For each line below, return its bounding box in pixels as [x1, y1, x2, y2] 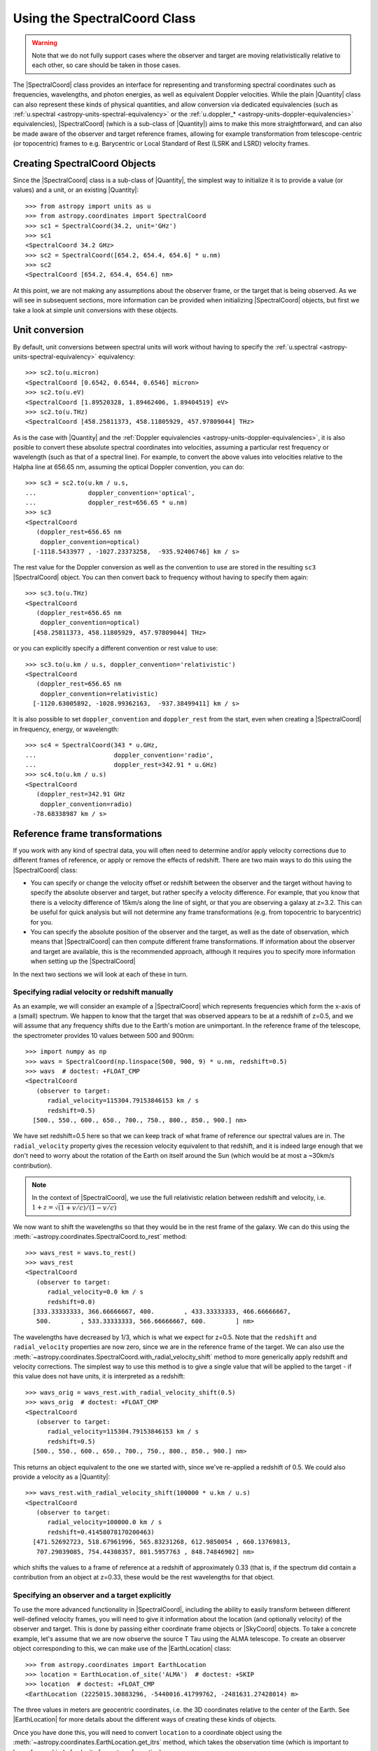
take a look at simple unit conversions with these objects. [13, 305, 178, 314]
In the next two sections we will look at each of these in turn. [13, 970, 188, 978]
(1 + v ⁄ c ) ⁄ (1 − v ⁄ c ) [58, 1203, 117, 1212]
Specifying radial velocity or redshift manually [13, 988, 174, 997]
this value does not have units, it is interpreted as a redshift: [13, 1372, 185, 1380]
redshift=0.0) [47, 1298, 96, 1306]
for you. [30, 918, 53, 926]
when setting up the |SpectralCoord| [30, 957, 136, 966]
